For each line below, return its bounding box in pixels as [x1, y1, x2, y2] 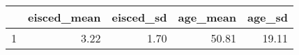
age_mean [178, 9, 236, 25]
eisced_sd [112, 9, 167, 25]
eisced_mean [28, 9, 101, 25]
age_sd [247, 9, 288, 25]
